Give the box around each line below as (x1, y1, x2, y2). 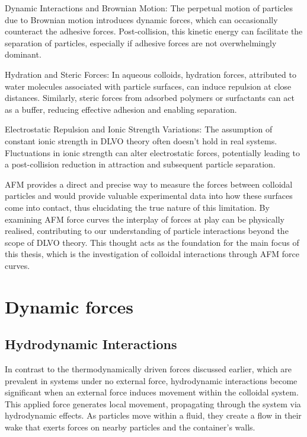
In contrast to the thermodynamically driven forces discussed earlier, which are (5, 363, 292, 375)
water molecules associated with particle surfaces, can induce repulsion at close (5, 80, 292, 92)
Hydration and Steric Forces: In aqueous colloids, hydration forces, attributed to (5, 68, 296, 80)
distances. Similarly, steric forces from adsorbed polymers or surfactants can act (5, 91, 295, 104)
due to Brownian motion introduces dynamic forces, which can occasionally (5, 13, 278, 26)
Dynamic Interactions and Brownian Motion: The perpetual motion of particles (5, 2, 293, 14)
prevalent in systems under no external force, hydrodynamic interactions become (5, 374, 298, 387)
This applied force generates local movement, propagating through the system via (5, 397, 301, 410)
